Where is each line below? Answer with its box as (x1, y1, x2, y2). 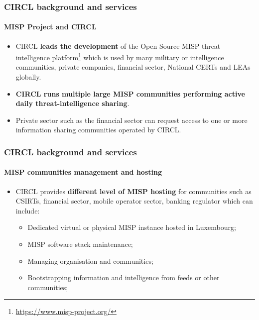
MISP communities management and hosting (4, 167, 162, 177)
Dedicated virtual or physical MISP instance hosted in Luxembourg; (27, 222, 236, 232)
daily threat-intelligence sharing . (15, 98, 129, 108)
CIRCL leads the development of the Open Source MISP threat (15, 40, 221, 51)
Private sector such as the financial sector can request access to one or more (15, 114, 248, 125)
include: (15, 205, 40, 215)
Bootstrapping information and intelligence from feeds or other (27, 272, 220, 283)
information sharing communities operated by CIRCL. (15, 124, 181, 135)
